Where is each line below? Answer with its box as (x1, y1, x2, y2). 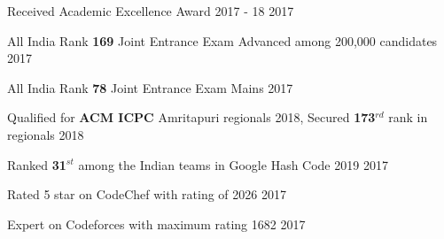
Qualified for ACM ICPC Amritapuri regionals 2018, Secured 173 (7, 108, 376, 127)
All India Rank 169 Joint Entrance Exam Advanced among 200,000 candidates (7, 31, 438, 50)
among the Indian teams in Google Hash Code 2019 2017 (78, 155, 388, 173)
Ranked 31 (7, 155, 66, 173)
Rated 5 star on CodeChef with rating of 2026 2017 (7, 185, 286, 204)
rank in (388, 108, 428, 127)
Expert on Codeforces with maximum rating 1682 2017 (7, 214, 306, 233)
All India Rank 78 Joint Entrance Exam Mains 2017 (7, 78, 293, 96)
